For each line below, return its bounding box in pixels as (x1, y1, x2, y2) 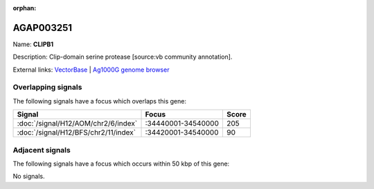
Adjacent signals (12, 145, 71, 155)
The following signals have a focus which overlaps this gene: (12, 97, 187, 105)
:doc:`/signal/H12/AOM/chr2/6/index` (17, 119, 138, 128)
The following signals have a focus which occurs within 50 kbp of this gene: (12, 159, 230, 168)
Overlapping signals (12, 83, 82, 92)
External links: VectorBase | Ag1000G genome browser (12, 66, 170, 74)
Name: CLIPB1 (12, 40, 54, 48)
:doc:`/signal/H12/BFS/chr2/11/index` (17, 128, 136, 137)
